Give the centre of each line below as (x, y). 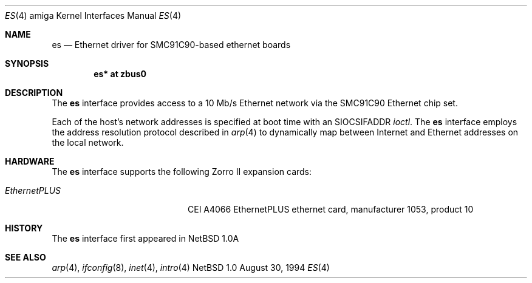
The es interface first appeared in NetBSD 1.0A (145, 238)
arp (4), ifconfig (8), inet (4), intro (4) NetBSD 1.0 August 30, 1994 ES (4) (191, 268)
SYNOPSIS (27, 63)
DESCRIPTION (34, 93)
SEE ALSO (26, 257)
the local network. (88, 142)
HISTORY (24, 228)
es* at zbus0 (120, 74)
